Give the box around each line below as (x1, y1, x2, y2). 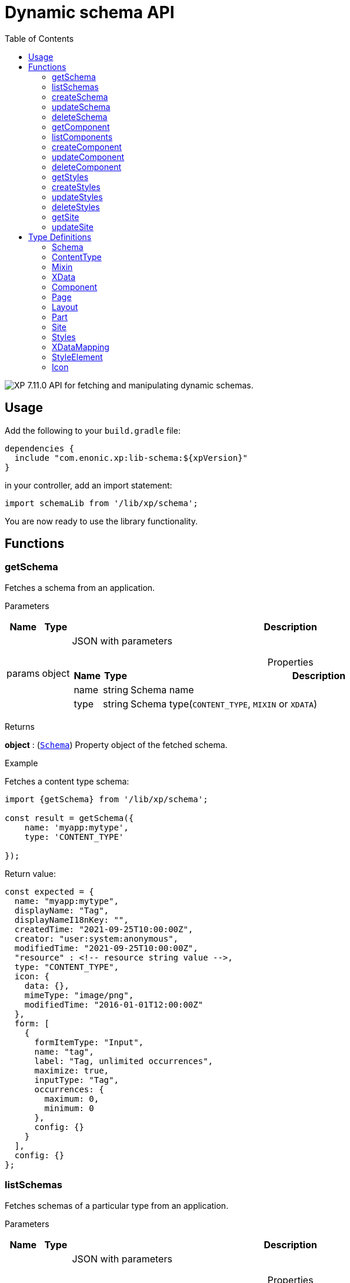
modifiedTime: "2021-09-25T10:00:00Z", (14, 943, 198, 953)
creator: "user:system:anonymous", (14, 933, 179, 943)
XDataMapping (52, 341, 109, 352)
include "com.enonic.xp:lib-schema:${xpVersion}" (14, 453, 248, 463)
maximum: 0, (44, 1093, 99, 1103)
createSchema (52, 91, 108, 102)
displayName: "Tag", (14, 905, 109, 915)
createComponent (52, 141, 122, 152)
